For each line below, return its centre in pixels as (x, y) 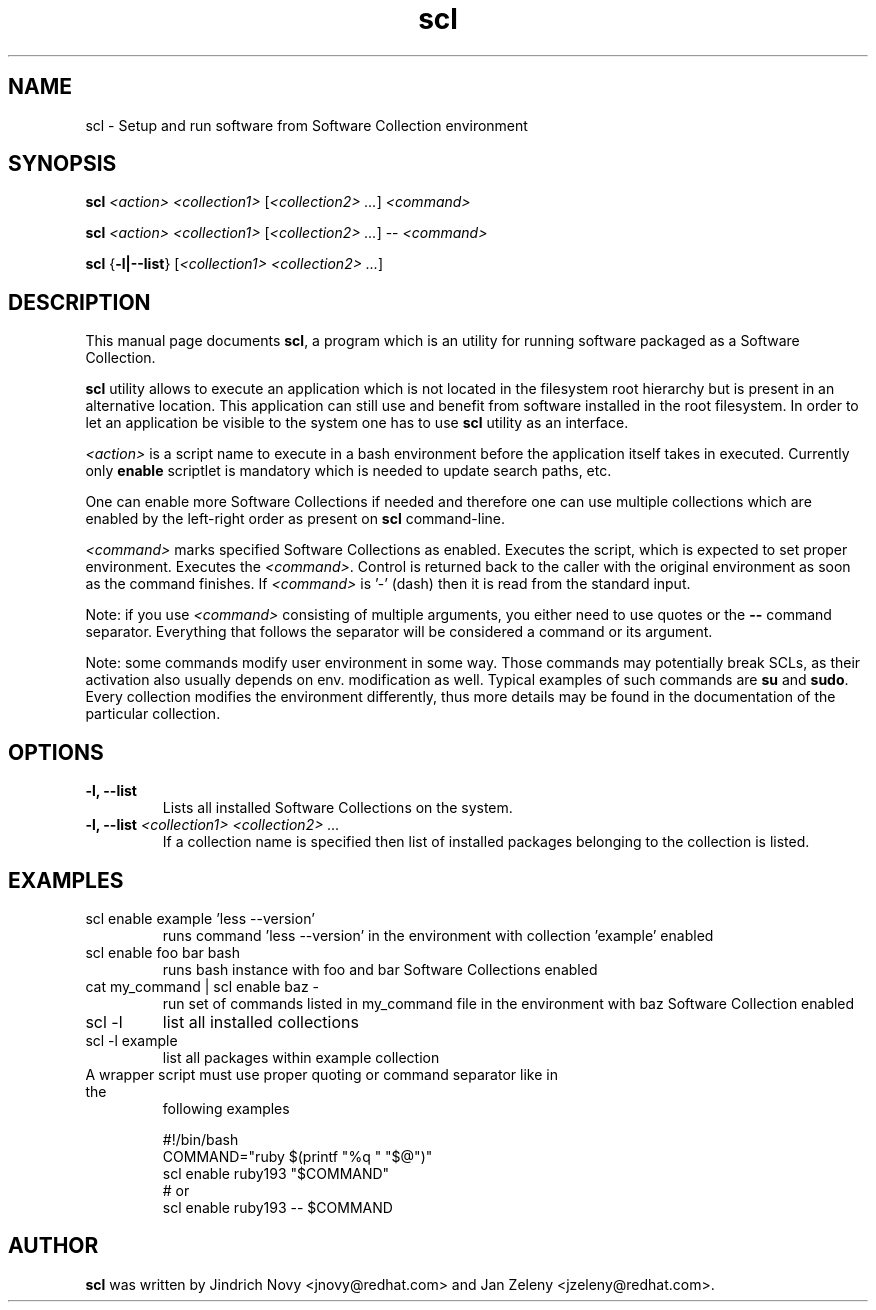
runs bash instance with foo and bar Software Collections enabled (380, 969)
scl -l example (131, 1040)
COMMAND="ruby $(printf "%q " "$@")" (297, 1156)
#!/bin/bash (200, 1139)
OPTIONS (56, 752)
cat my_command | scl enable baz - (202, 986)
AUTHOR (53, 1246)
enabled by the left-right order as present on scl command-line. (295, 519)
